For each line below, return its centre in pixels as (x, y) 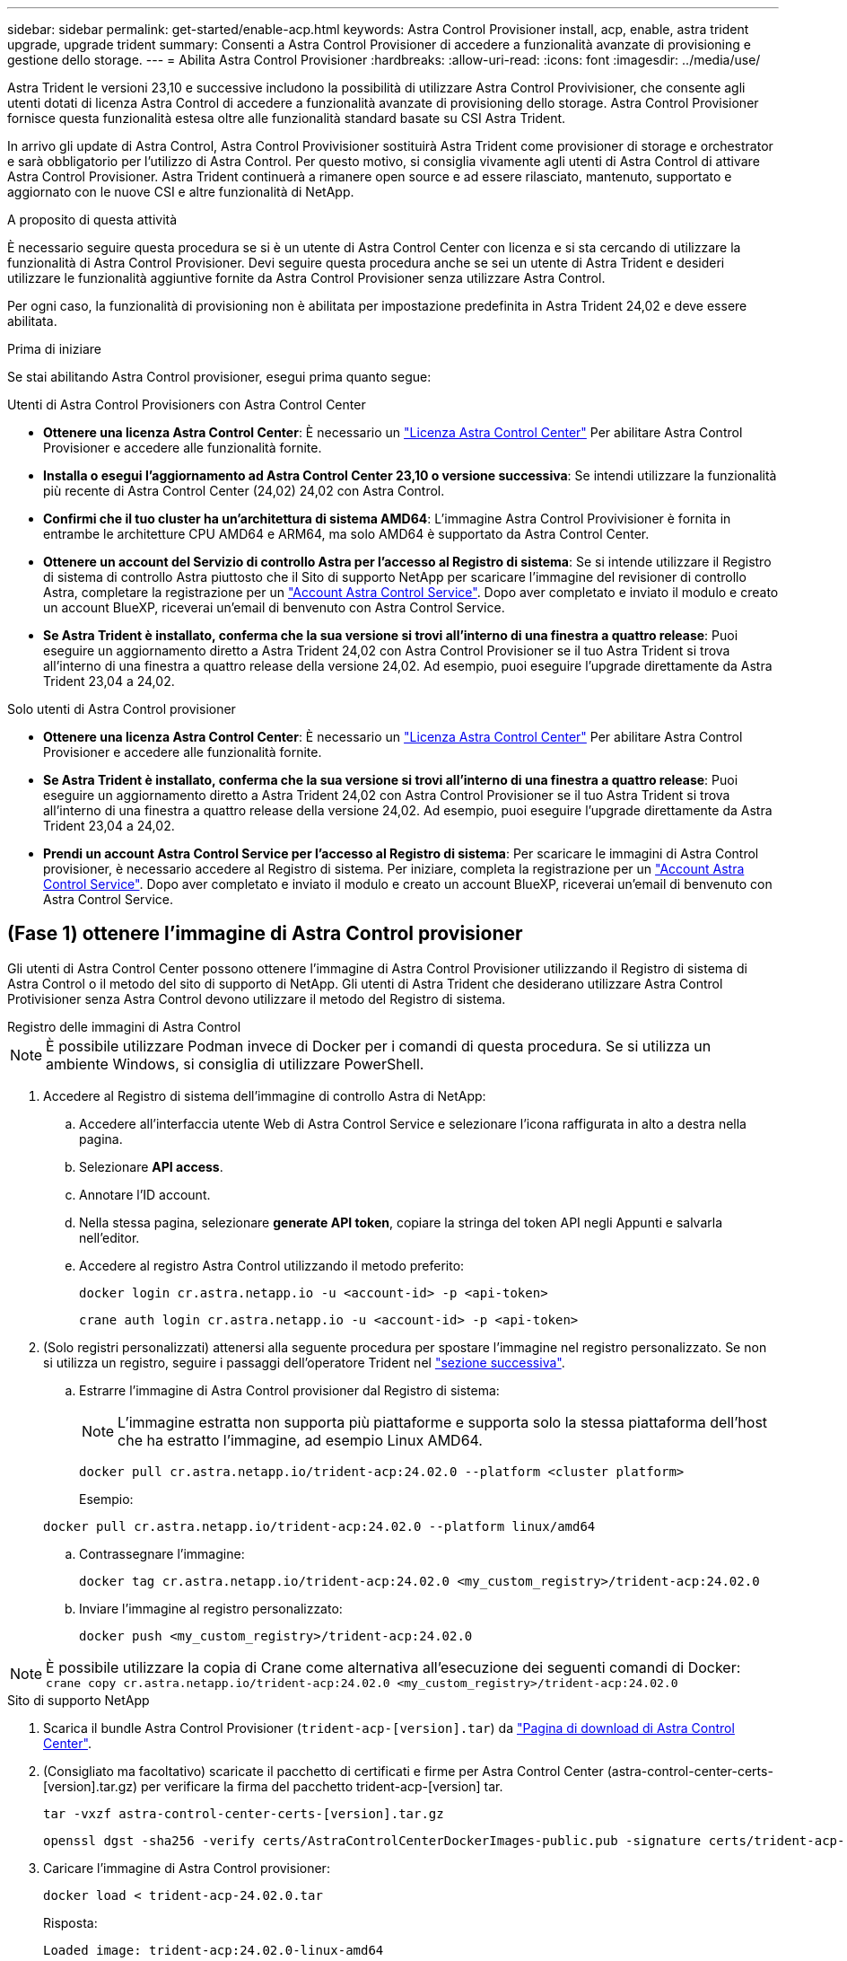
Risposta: (70, 1922)
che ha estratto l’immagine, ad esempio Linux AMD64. (300, 1440)
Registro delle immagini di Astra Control (124, 1026)
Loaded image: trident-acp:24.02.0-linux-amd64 (214, 1950)
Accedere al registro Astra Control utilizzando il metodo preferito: (272, 1265)
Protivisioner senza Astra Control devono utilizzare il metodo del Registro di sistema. (257, 998)
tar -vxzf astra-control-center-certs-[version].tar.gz (244, 1813)
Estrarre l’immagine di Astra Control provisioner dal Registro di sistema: (289, 1390)
